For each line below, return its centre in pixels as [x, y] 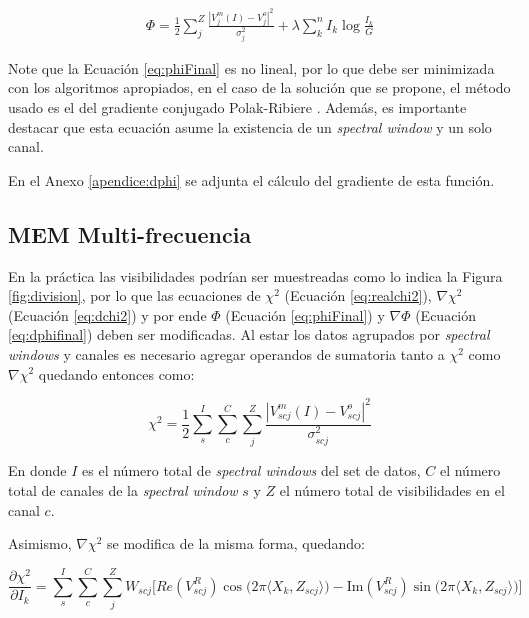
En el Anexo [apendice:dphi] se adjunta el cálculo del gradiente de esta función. [251, 179]
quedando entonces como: [116, 373]
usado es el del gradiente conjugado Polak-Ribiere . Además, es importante [237, 106]
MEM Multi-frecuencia [130, 233]
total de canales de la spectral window [123, 489]
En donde [37, 470]
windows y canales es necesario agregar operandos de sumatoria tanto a [226, 353]
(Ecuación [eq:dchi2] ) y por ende [107, 314]
